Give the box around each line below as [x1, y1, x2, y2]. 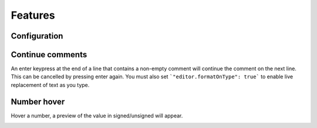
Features [11, 9, 55, 22]
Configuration [11, 31, 63, 41]
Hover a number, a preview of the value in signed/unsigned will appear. [11, 112, 183, 119]
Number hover [11, 96, 65, 106]
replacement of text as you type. [11, 81, 90, 88]
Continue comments [11, 50, 87, 60]
